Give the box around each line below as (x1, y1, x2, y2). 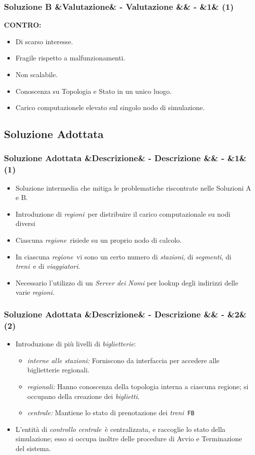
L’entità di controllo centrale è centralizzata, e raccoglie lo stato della (15, 424, 225, 434)
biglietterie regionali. (27, 365, 90, 375)
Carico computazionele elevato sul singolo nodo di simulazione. (15, 102, 205, 113)
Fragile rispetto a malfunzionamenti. (15, 53, 126, 63)
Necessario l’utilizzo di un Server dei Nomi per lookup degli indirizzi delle (15, 277, 238, 287)
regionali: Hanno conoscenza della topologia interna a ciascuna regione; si (27, 381, 249, 391)
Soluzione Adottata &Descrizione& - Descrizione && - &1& (4, 152, 247, 164)
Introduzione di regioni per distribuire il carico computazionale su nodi (15, 208, 230, 219)
